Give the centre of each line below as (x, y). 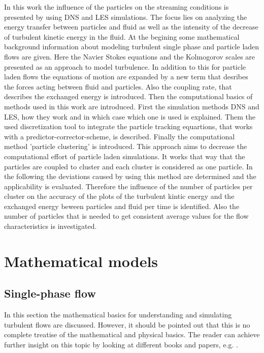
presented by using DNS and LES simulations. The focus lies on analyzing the (126, 17)
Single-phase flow (50, 293)
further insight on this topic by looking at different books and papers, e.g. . (121, 345)
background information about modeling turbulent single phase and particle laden (132, 47)
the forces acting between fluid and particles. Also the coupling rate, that (118, 86)
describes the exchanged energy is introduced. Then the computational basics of (128, 96)
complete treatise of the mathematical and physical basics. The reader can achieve (132, 334)
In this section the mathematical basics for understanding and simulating (118, 315)
